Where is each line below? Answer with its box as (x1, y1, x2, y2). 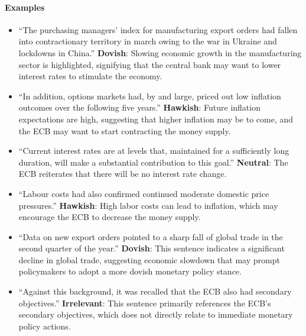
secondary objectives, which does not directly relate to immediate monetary (18, 308, 293, 321)
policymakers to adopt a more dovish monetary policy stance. (18, 265, 242, 277)
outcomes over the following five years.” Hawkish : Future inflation (18, 101, 261, 114)
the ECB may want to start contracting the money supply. (18, 124, 231, 137)
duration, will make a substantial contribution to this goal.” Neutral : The (18, 156, 288, 168)
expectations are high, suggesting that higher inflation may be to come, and (18, 112, 294, 125)
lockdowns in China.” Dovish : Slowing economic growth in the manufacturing (18, 46, 302, 59)
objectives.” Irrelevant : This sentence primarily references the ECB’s (18, 296, 271, 309)
